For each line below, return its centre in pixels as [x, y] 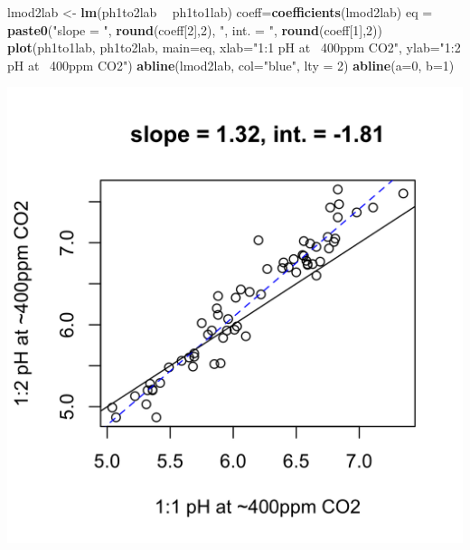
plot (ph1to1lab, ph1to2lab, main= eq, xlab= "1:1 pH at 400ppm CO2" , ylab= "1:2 [234, 47]
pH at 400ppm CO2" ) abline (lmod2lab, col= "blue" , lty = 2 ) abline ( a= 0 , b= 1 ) [231, 65]
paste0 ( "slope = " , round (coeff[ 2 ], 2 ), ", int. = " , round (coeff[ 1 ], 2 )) [195, 29]
